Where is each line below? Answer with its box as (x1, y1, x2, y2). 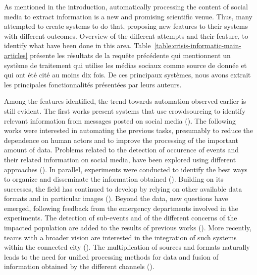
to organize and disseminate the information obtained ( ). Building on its (4, 174, 224, 184)
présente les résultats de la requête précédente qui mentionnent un (30, 50, 231, 60)
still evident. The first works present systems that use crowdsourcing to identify (4, 105, 246, 116)
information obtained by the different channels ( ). (4, 261, 154, 272)
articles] (4, 50, 28, 60)
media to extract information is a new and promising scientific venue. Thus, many (4, 11, 253, 21)
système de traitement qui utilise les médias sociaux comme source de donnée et (4, 60, 247, 70)
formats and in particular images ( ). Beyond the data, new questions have (4, 193, 228, 204)
